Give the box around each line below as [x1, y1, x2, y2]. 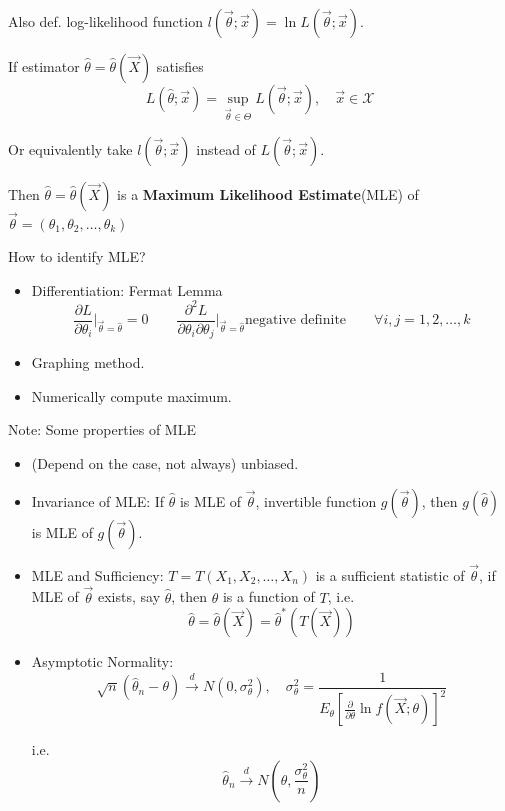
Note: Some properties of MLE [8, 419, 196, 440]
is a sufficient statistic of [315, 564, 465, 585]
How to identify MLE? [8, 246, 146, 266]
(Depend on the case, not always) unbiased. [31, 452, 299, 473]
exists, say [97, 586, 161, 607]
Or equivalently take [8, 138, 133, 159]
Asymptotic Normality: [31, 651, 174, 672]
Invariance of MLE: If [31, 490, 165, 511]
